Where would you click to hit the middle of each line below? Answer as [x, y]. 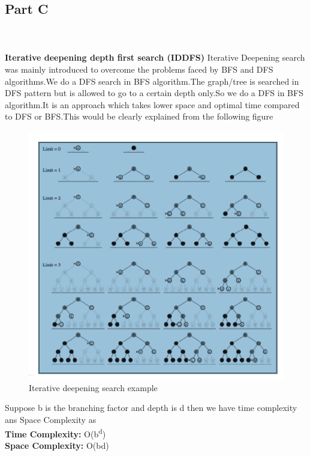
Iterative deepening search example [93, 387]
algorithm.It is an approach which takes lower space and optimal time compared [152, 104]
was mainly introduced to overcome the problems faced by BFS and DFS [139, 69]
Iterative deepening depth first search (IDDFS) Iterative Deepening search [155, 57]
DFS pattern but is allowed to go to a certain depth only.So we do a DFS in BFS [154, 93]
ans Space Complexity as [51, 419]
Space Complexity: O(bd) [57, 445]
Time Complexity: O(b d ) [55, 433]
